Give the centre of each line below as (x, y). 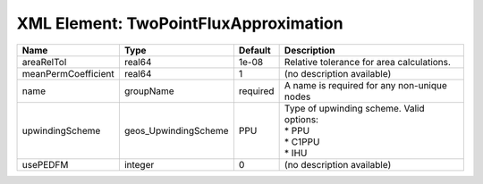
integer (139, 164)
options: (301, 119)
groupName (149, 91)
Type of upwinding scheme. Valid (354, 108)
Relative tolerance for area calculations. (368, 62)
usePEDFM (45, 164)
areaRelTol (44, 62)
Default (255, 50)
